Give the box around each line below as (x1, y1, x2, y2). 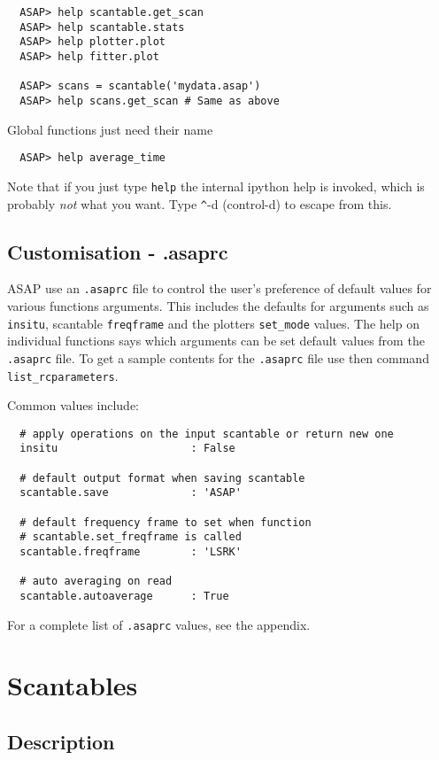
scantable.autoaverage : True (19, 589, 229, 602)
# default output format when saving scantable (19, 471, 305, 485)
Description (7, 728, 115, 756)
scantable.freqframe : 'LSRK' (19, 546, 242, 559)
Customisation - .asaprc (7, 237, 228, 265)
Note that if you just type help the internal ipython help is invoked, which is (7, 176, 425, 195)
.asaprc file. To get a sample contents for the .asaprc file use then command (7, 348, 429, 367)
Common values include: (7, 396, 140, 415)
